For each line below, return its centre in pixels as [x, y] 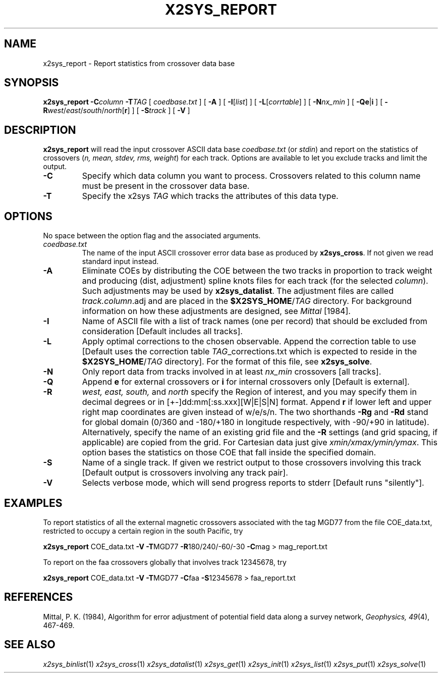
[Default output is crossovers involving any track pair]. [185, 473]
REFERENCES [39, 597]
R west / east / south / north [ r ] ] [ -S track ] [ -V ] [117, 111]
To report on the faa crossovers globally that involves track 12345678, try [165, 562]
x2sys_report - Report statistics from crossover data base [139, 63]
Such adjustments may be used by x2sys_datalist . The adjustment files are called [238, 291]
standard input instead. [120, 262]
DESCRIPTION [40, 130]
